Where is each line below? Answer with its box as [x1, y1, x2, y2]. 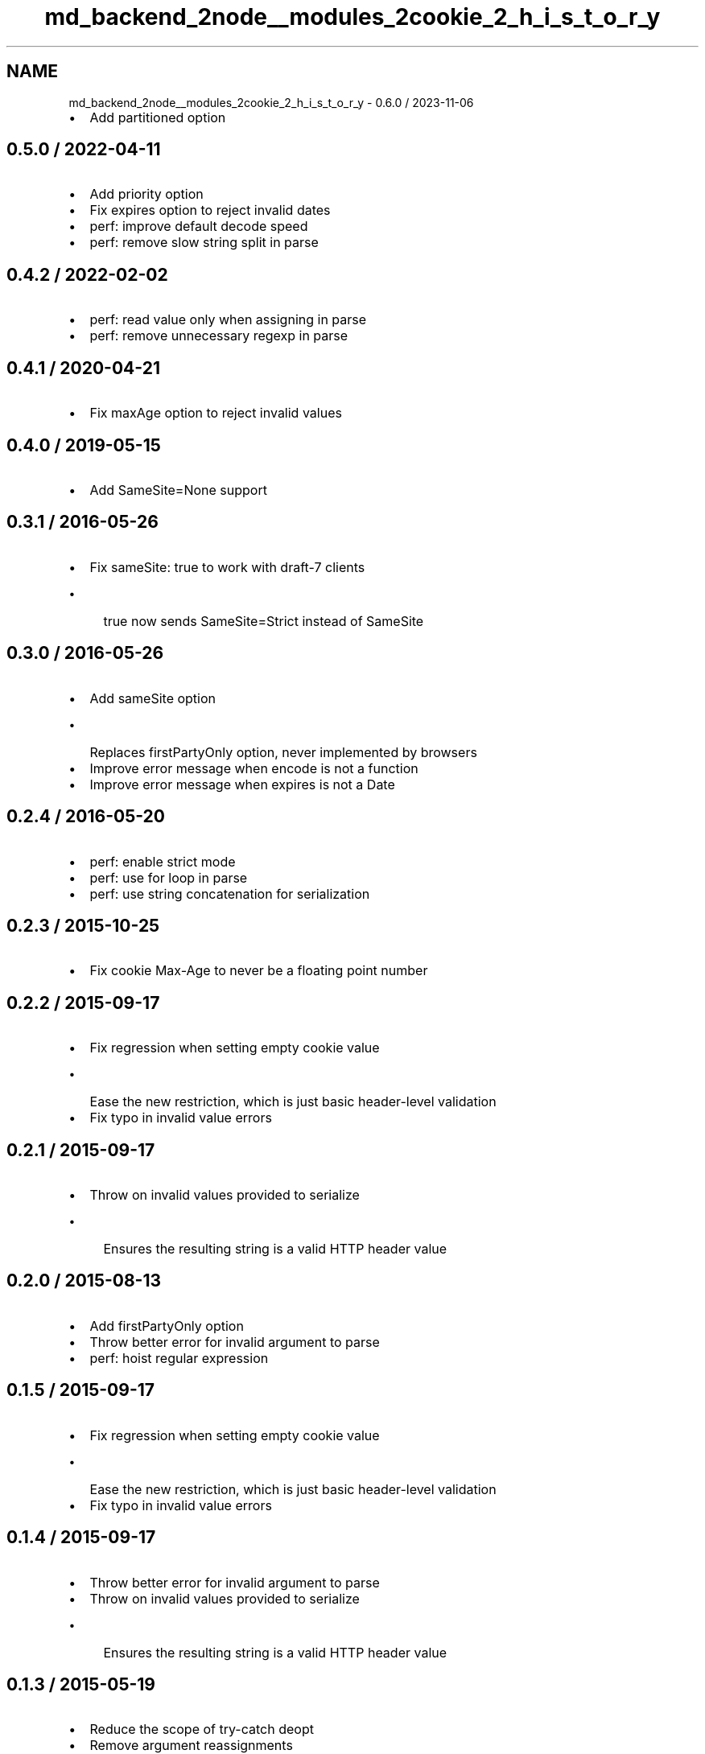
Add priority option [89, 186, 204, 203]
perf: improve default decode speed [89, 218, 308, 235]
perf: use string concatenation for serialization [89, 885, 370, 902]
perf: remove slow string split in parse [89, 234, 319, 251]
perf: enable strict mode [89, 853, 236, 870]
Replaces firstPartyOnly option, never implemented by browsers [89, 743, 477, 760]
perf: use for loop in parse [89, 869, 248, 886]
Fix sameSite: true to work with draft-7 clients [89, 558, 365, 575]
